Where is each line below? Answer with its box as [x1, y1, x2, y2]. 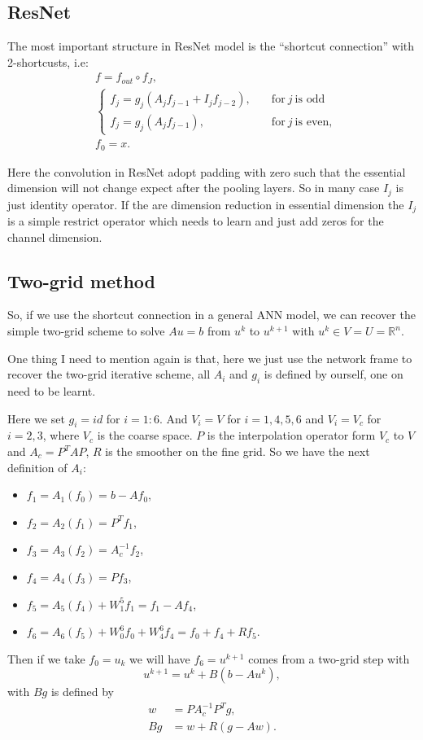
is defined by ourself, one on [264, 366, 403, 383]
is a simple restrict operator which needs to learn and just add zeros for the [7, 212, 384, 230]
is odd [294, 94, 325, 106]
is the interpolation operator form [207, 427, 376, 444]
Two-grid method [7, 268, 156, 293]
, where [42, 427, 80, 444]
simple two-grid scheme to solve [7, 322, 165, 339]
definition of [7, 458, 68, 475]
